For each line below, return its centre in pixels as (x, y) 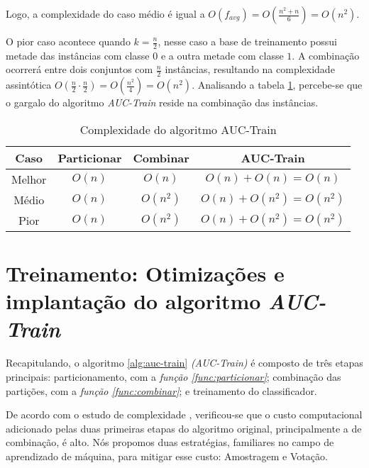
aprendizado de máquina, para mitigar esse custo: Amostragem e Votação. (167, 456)
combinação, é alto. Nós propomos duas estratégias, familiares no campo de (170, 442)
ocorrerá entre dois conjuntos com (79, 69)
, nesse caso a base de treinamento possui (247, 41)
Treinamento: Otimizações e (145, 273)
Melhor (29, 179)
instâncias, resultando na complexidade (250, 69)
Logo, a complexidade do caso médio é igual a (105, 13)
